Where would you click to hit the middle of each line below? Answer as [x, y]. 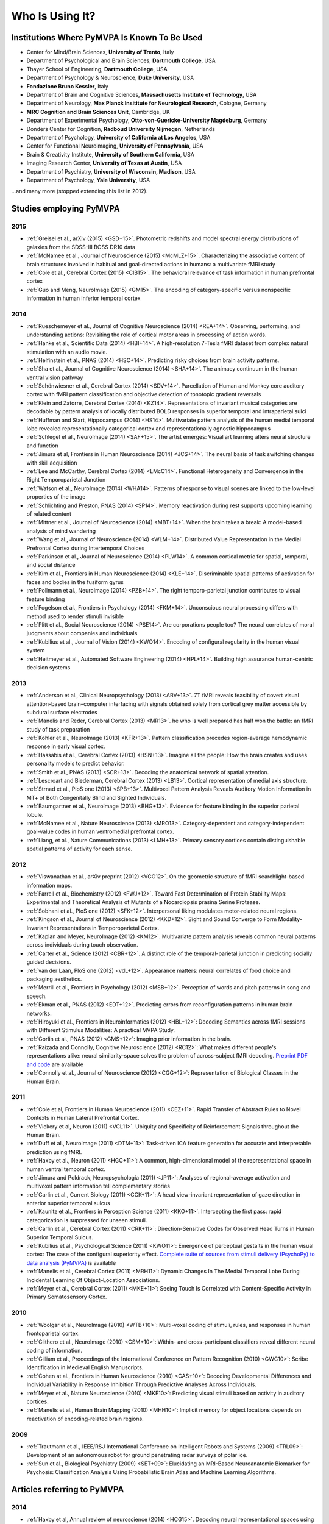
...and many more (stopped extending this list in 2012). [80, 191]
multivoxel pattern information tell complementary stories [98, 1186]
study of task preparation [58, 729]
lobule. [35, 814]
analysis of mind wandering [61, 531]
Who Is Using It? [53, 16]
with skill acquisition [52, 463]
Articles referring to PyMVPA [68, 1490]
